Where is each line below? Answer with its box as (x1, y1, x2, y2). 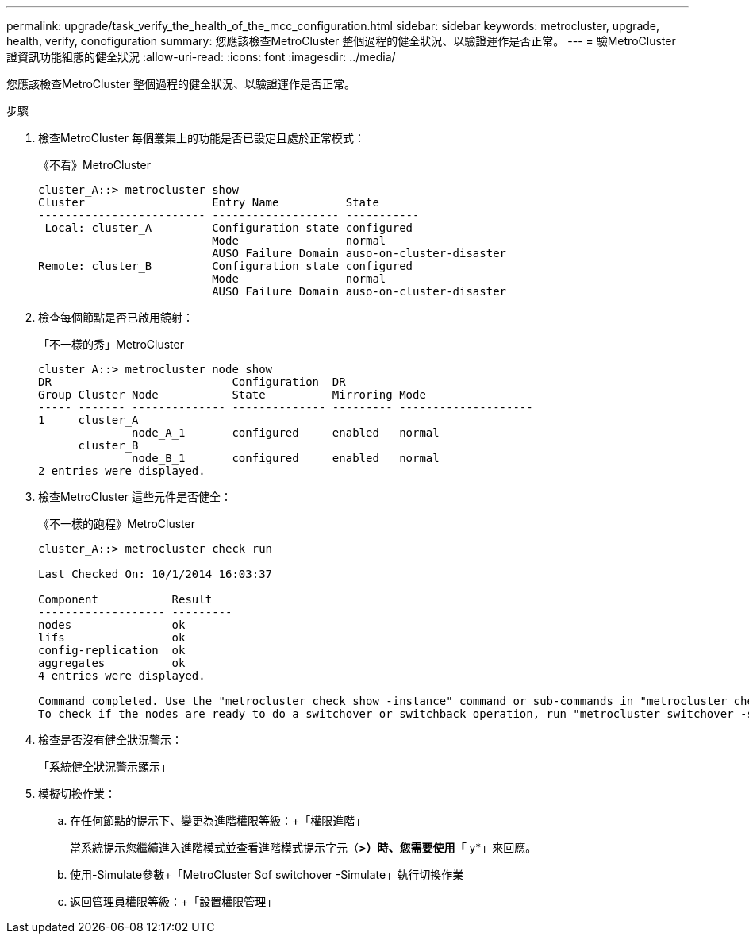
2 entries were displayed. (38, 464, 205, 477)
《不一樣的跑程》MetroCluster (38, 517, 195, 530)
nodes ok (38, 618, 186, 631)
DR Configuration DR (38, 376, 346, 388)
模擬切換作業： (38, 787, 116, 800)
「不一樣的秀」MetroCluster (38, 337, 184, 351)
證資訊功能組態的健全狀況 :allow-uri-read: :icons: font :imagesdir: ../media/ (6, 50, 396, 64)
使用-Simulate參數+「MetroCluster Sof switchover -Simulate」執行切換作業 (70, 868, 464, 881)
